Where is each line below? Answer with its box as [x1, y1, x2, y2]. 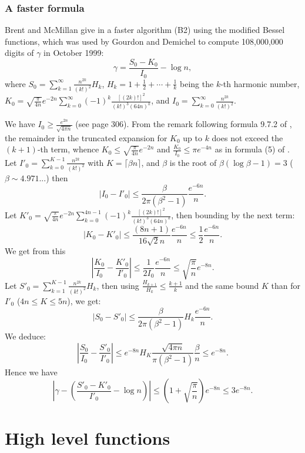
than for [271, 279, 300, 291]
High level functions [5, 426, 170, 450]
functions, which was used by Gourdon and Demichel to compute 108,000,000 [5, 35, 283, 47]
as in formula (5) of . [214, 143, 290, 155]
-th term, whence [37, 143, 99, 155]
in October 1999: [43, 46, 104, 59]
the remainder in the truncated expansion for [5, 131, 167, 144]
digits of [5, 46, 34, 59]
